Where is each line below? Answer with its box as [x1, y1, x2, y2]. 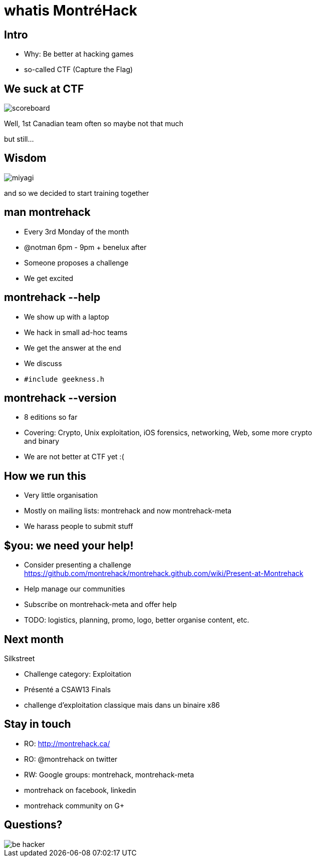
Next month [4, 633, 64, 646]
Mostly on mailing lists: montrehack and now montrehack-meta [24, 506, 232, 515]
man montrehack [4, 206, 91, 219]
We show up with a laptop [24, 312, 109, 321]
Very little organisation [24, 491, 98, 500]
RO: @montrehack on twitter [24, 754, 118, 763]
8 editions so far [24, 413, 78, 422]
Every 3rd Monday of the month [24, 227, 129, 236]
